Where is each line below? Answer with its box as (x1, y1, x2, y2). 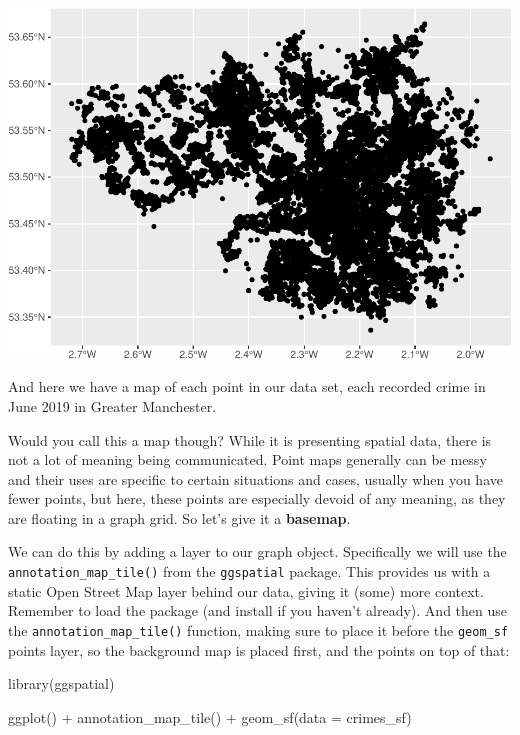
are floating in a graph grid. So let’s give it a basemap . (8, 507, 351, 528)
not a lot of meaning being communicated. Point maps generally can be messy (8, 449, 487, 470)
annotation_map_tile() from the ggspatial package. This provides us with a (8, 561, 491, 582)
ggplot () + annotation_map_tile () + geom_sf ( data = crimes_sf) (8, 706, 412, 727)
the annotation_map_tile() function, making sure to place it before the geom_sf (8, 619, 509, 640)
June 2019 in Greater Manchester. (8, 395, 217, 416)
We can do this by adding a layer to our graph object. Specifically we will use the (8, 541, 507, 562)
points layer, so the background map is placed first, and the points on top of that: (8, 639, 510, 660)
